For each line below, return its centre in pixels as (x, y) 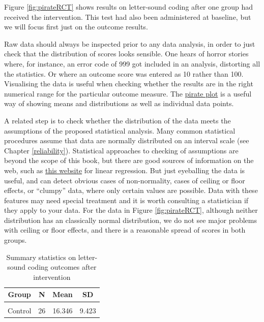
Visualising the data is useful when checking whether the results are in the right (129, 84)
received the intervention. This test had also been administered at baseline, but (128, 17)
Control (20, 310)
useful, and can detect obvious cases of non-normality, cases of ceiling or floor (125, 180)
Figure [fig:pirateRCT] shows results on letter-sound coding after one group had (129, 7)
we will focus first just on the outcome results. (76, 27)
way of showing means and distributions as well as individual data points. (119, 103)
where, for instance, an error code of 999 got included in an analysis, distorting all (132, 63)
